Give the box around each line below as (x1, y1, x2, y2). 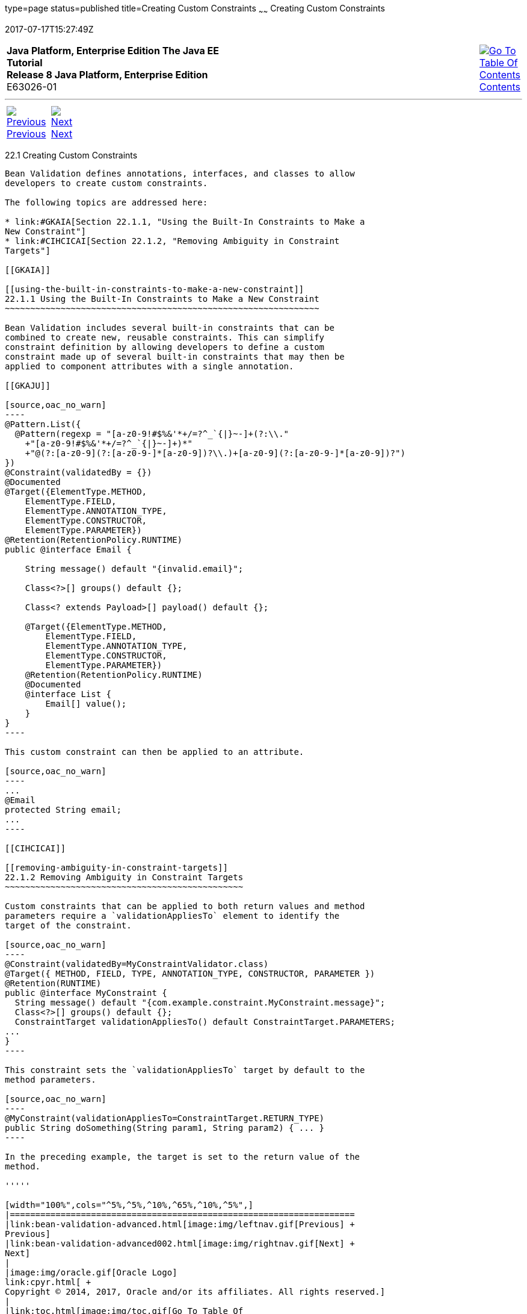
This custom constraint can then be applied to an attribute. (5, 746, 304, 757)
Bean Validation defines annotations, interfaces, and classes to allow (5, 168, 355, 178)
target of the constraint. (5, 920, 132, 930)
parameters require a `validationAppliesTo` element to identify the (5, 910, 340, 921)
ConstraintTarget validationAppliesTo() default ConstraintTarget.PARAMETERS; (14, 1016, 396, 1027)
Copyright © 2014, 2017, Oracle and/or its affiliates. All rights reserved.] (5, 1286, 386, 1297)
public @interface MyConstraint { (5, 987, 167, 998)
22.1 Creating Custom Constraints (5, 149, 138, 160)
